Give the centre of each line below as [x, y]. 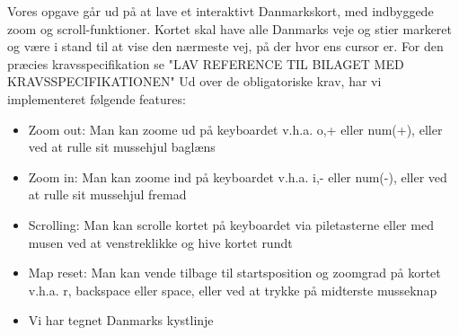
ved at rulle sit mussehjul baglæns [122, 147]
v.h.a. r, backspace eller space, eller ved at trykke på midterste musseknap [233, 290]
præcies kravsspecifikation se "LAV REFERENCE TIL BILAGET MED [206, 63]
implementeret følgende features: [97, 98]
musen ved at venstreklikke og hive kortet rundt [160, 242]
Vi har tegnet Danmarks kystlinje [121, 320]
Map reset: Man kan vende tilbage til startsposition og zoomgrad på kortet [234, 273]
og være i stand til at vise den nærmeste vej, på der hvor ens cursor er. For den [225, 46]
